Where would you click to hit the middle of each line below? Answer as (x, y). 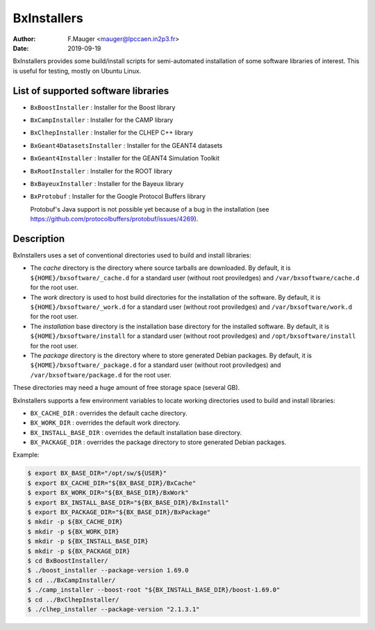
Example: (26, 455)
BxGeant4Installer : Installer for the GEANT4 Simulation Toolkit (125, 158)
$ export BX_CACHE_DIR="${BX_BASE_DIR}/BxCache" (112, 483)
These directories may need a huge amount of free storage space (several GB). (126, 388)
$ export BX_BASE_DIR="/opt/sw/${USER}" (97, 473)
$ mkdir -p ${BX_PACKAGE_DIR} (79, 551)
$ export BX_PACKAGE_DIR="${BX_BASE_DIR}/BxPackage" (119, 512)
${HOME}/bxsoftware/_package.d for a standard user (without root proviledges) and (156, 365)
